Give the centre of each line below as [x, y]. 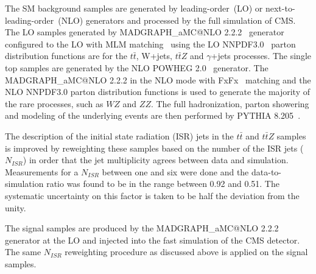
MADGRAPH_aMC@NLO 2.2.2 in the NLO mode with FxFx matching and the [158, 79]
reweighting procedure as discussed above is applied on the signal [186, 252]
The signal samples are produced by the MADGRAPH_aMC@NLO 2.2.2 [142, 228]
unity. [16, 207]
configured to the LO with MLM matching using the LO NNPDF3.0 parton [150, 44]
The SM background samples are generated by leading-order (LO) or [134, 8]
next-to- [280, 8]
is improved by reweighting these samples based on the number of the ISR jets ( [154, 148]
